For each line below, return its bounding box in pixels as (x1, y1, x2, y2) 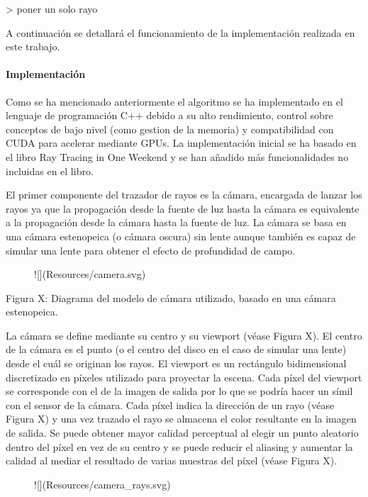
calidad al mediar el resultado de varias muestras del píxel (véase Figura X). (6, 453, 338, 468)
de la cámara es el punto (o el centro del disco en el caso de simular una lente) (6, 342, 347, 357)
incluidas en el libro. (6, 163, 94, 178)
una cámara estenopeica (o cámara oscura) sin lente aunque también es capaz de (6, 228, 356, 243)
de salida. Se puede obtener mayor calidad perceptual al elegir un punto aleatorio (6, 425, 359, 440)
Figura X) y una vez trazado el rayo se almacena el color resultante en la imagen (6, 411, 357, 426)
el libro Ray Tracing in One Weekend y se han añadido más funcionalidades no (6, 149, 349, 164)
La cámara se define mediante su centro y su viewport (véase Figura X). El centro (6, 328, 362, 342)
